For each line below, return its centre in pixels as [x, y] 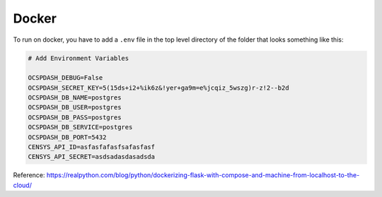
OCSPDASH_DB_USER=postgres [75, 107]
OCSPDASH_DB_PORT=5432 [67, 137]
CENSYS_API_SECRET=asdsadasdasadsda [92, 157]
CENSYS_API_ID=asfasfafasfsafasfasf [92, 147]
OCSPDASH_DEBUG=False [65, 78]
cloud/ [22, 185]
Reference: [29, 175]
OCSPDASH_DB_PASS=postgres [75, 117]
